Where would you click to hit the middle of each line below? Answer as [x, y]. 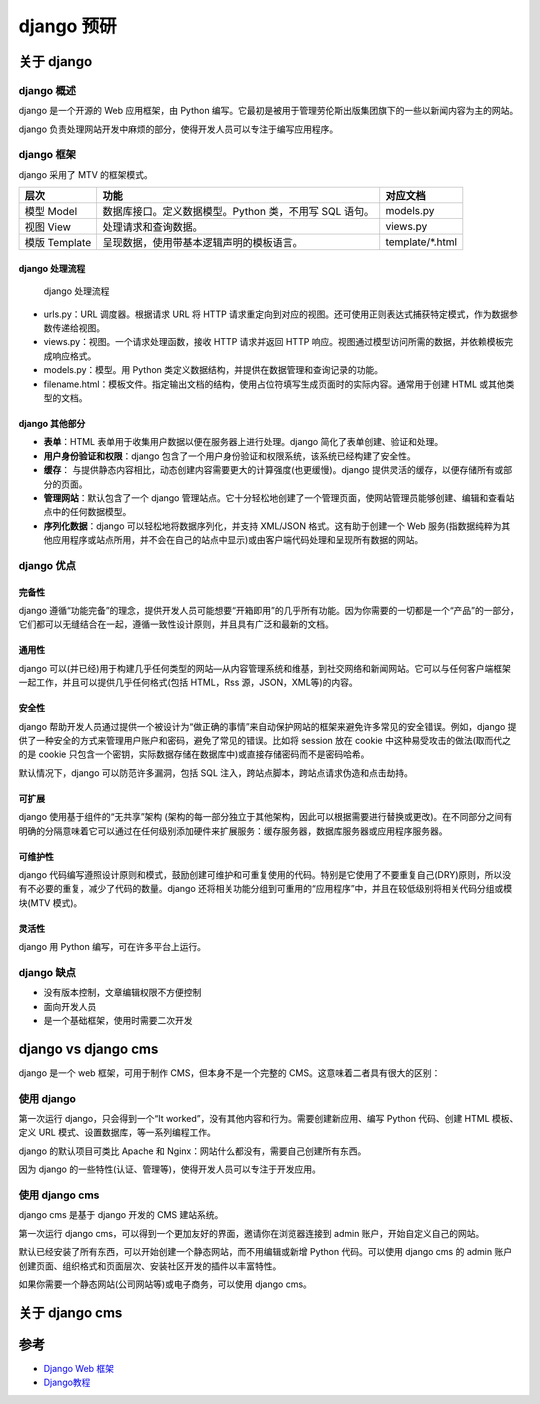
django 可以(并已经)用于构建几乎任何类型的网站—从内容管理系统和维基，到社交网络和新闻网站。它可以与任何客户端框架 [265, 668]
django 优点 [47, 565]
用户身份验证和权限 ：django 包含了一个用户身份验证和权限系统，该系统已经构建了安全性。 [230, 456]
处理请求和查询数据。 [153, 227]
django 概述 [47, 90]
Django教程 [67, 1382]
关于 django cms [70, 1312]
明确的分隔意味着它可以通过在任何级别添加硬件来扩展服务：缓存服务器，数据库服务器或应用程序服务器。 [233, 831]
